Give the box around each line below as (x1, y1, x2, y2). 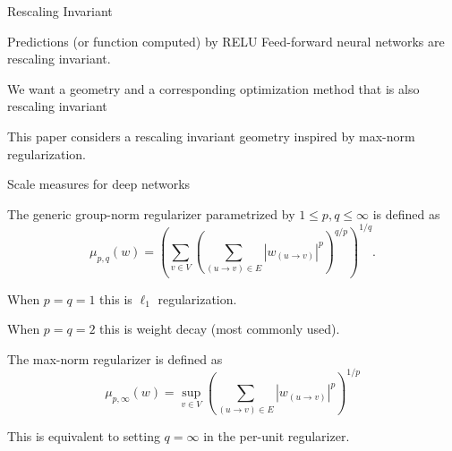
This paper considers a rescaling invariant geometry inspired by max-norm (7, 126, 415, 145)
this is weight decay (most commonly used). (99, 319, 340, 338)
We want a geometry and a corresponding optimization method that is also (7, 79, 420, 98)
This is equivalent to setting (7, 426, 160, 445)
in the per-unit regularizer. (203, 426, 350, 445)
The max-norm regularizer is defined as (7, 349, 223, 368)
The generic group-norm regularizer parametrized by (7, 204, 295, 223)
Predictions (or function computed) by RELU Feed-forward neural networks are (7, 31, 445, 50)
